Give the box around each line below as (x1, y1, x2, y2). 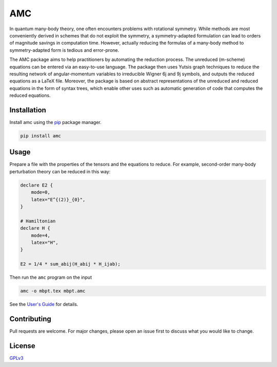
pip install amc (20, 133, 62, 138)
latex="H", (31, 239, 58, 246)
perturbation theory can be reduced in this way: (9, 168, 111, 174)
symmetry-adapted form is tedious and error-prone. (9, 47, 120, 53)
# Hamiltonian (20, 218, 56, 224)
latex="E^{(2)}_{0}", (31, 196, 86, 202)
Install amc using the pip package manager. (9, 119, 102, 125)
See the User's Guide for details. (9, 301, 78, 308)
